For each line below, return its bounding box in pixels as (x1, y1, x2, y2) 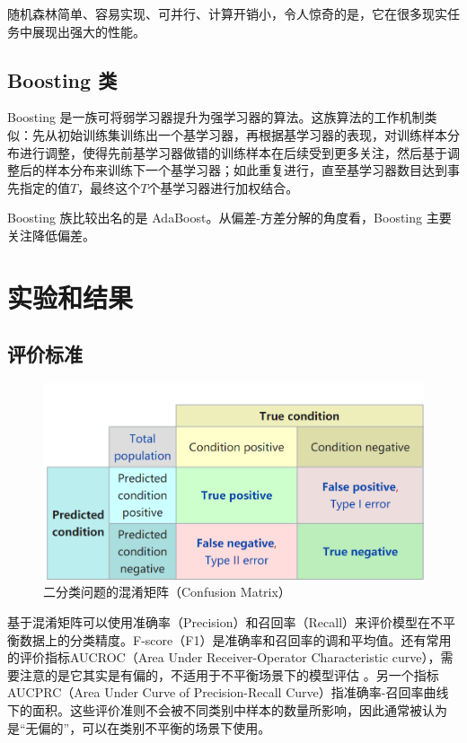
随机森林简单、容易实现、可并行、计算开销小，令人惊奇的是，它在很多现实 (7, 4, 447, 22)
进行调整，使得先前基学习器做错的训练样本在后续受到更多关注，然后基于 (19, 143, 447, 162)
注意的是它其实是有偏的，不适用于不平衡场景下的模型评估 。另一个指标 (19, 665, 439, 684)
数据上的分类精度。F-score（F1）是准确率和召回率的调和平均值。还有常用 (19, 630, 452, 649)
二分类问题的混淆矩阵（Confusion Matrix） (43, 582, 291, 601)
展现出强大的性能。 (31, 22, 145, 40)
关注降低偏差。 (7, 225, 95, 244)
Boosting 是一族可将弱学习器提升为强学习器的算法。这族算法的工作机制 (7, 108, 425, 127)
